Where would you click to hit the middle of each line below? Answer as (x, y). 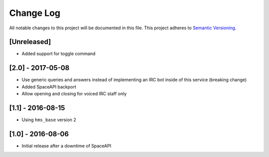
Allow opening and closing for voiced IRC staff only (74, 94)
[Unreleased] (30, 42)
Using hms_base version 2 (49, 120)
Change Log (35, 13)
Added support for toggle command (59, 54)
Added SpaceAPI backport (49, 86)
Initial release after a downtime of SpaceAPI (67, 146)
